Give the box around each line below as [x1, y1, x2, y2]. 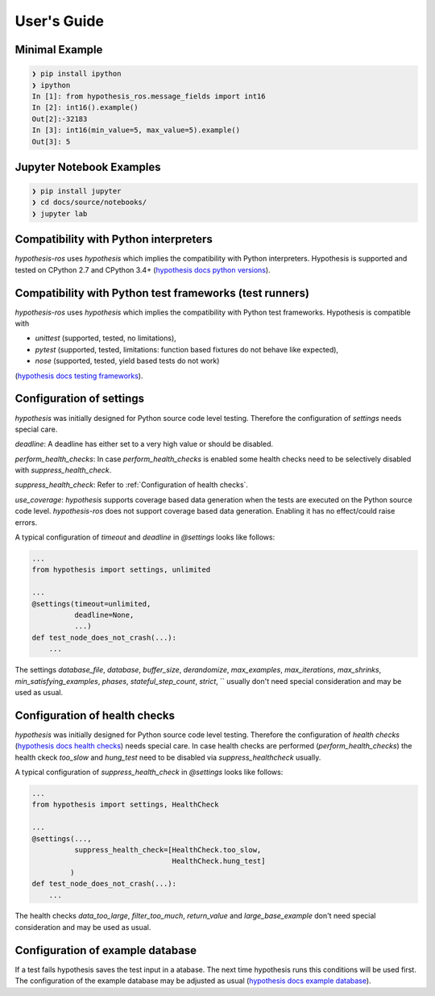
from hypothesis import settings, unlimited [31, 565, 211, 574]
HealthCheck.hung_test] [172, 856, 266, 866]
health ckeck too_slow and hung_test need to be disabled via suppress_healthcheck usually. [14, 752, 321, 762]
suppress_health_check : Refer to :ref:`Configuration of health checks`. [14, 480, 249, 490]
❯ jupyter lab [31, 209, 88, 218]
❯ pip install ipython [31, 69, 122, 78]
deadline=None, [73, 610, 135, 619]
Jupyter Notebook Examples [14, 160, 161, 173]
